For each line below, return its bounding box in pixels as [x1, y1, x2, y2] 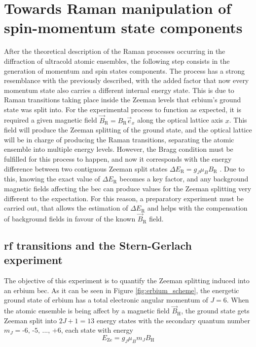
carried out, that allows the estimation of [4, 203, 128, 213]
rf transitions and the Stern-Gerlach [4, 238, 192, 253]
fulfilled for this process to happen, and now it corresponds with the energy [4, 154, 232, 164]
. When [226, 295, 249, 305]
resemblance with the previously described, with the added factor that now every [4, 75, 249, 86]
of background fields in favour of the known [4, 214, 136, 224]
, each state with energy [61, 325, 134, 335]
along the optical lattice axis [137, 115, 223, 125]
